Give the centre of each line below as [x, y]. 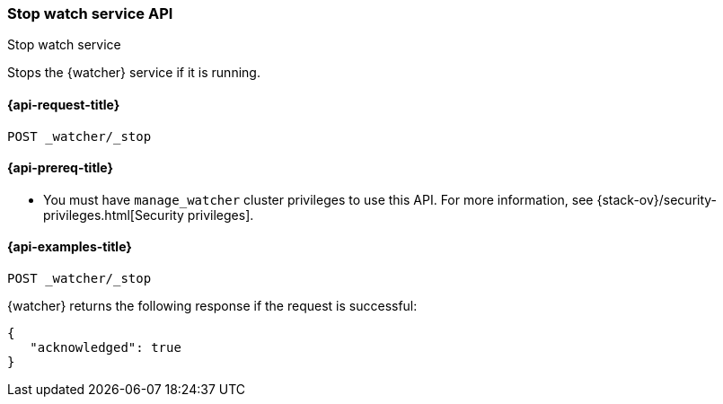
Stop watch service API [90, 13]
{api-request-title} [64, 104]
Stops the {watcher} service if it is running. [134, 73]
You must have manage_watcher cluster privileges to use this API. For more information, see [318, 199]
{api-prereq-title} [61, 168]
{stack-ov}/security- [657, 199]
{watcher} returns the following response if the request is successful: [212, 306]
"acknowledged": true [106, 348]
